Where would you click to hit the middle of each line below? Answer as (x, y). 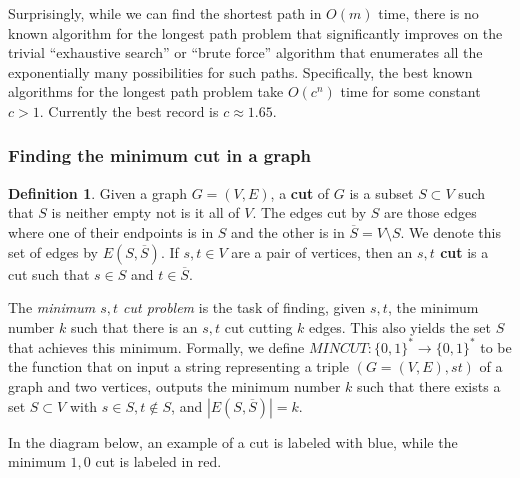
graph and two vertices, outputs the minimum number (174, 386)
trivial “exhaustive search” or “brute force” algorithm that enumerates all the (245, 52)
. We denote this (450, 231)
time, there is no (428, 13)
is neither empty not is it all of (145, 212)
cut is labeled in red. (158, 461)
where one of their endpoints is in (111, 231)
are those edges (430, 212)
